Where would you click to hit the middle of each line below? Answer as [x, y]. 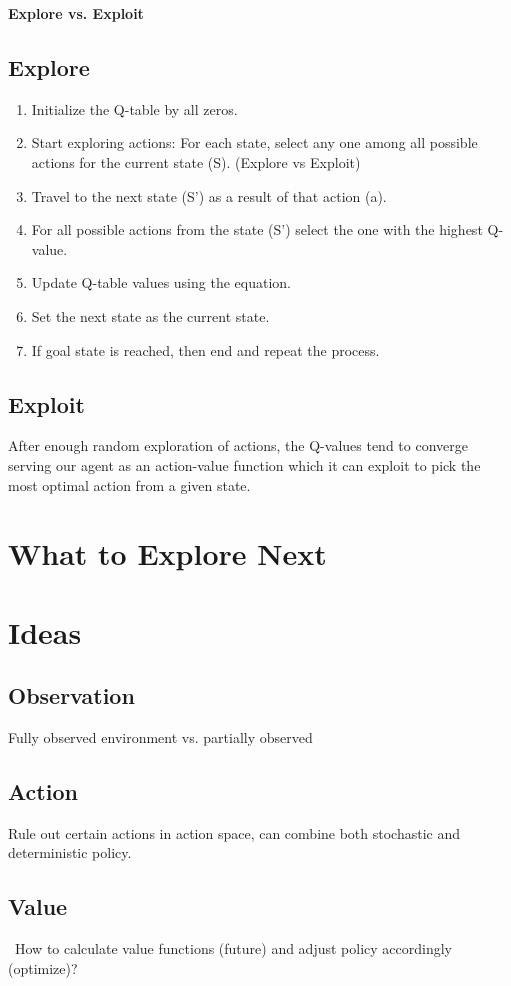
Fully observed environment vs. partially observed [160, 737]
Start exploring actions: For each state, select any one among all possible [254, 142]
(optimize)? [43, 967]
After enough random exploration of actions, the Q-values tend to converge [238, 445]
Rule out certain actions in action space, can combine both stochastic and [234, 832]
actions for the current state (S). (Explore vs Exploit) [196, 161]
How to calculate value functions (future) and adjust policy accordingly [233, 948]
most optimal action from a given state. [129, 484]
